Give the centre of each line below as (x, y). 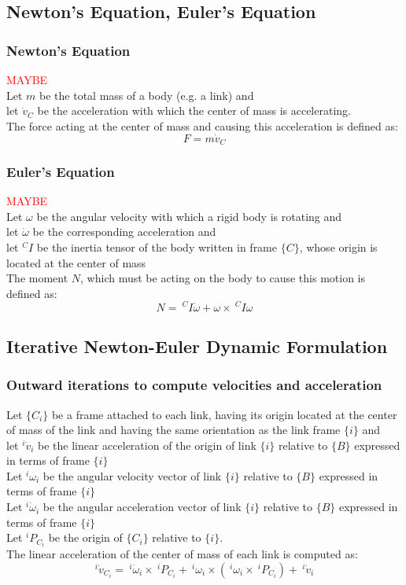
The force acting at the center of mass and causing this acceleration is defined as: (202, 125)
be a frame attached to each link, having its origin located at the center (224, 414)
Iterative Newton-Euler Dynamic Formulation (197, 346)
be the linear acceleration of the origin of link (147, 445)
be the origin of (85, 537)
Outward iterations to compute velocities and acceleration (194, 385)
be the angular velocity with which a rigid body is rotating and (189, 216)
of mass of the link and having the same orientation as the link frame (173, 430)
